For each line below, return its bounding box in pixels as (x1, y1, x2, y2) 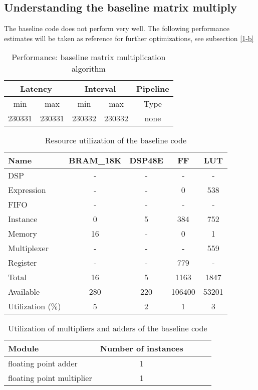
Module (8, 342, 39, 354)
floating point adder (8, 357, 78, 369)
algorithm (72, 63, 106, 75)
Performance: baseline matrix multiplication (12, 51, 166, 63)
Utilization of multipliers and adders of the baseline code (8, 322, 207, 334)
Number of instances (100, 342, 183, 354)
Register (8, 257, 37, 269)
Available (8, 286, 40, 298)
